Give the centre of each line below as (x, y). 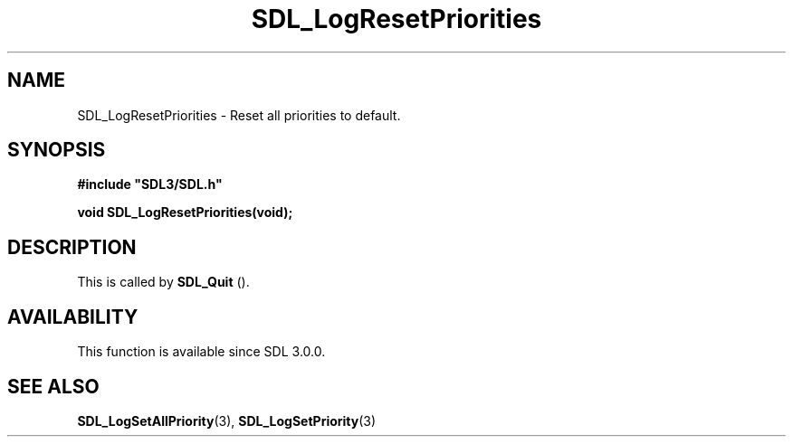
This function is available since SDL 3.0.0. (201, 352)
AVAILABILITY (73, 316)
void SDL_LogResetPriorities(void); (185, 213)
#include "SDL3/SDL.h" (150, 184)
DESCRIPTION (72, 247)
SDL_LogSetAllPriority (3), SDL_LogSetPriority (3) (227, 420)
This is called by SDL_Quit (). (163, 282)
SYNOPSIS (57, 150)
